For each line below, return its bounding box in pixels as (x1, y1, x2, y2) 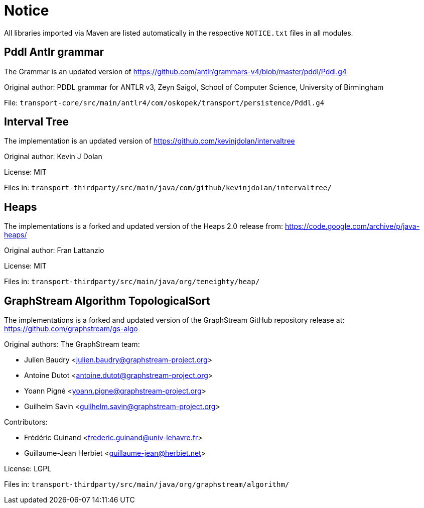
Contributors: (4, 418, 48, 427)
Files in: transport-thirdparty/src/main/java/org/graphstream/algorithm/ (4, 480, 290, 489)
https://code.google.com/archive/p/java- (285, 222, 420, 231)
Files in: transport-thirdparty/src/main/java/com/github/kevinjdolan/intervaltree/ (4, 183, 332, 192)
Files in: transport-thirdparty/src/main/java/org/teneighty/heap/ (4, 277, 260, 286)
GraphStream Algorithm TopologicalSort (4, 294, 210, 307)
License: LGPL (4, 464, 52, 473)
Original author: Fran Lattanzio (4, 246, 104, 255)
